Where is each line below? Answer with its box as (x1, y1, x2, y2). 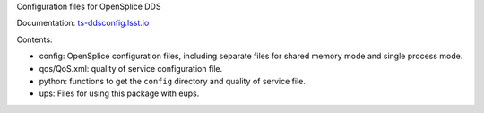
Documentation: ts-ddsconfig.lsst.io (16, 18, 150, 29)
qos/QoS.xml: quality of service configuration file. (39, 63, 223, 74)
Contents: (16, 34, 53, 45)
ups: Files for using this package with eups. (39, 88, 200, 99)
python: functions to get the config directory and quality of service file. (39, 75, 307, 86)
